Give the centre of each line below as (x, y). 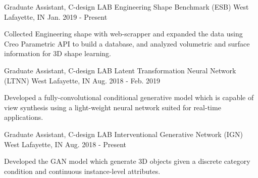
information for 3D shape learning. (58, 53)
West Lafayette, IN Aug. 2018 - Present (65, 144)
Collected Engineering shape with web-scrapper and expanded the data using (123, 34)
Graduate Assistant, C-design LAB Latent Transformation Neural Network (120, 70)
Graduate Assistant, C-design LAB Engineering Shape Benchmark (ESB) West (126, 7)
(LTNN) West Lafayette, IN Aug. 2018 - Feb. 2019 (82, 80)
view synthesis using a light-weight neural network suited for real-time (113, 107)
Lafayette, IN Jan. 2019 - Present (56, 16)
